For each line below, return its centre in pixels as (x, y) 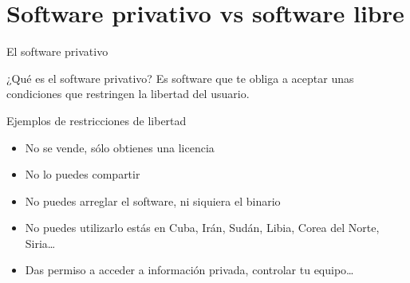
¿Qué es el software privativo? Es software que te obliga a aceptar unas (180, 78)
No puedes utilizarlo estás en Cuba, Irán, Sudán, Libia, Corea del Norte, (202, 228)
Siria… (40, 243)
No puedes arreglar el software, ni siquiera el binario (153, 200)
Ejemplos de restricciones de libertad (97, 120)
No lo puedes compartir (83, 174)
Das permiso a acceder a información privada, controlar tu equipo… (189, 270)
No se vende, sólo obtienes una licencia (120, 147)
